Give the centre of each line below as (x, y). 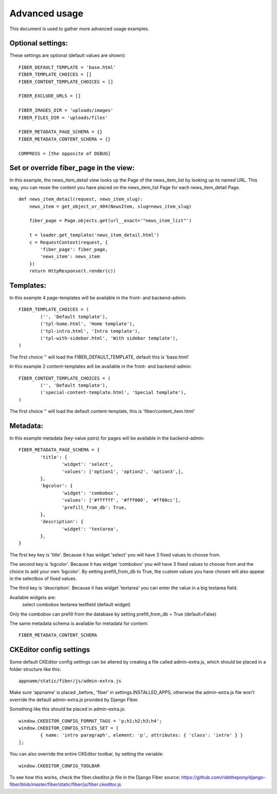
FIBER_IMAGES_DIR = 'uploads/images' (66, 111)
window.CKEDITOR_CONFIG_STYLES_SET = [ (69, 728)
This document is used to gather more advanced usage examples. (80, 29)
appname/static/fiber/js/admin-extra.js (70, 681)
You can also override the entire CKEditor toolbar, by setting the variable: (86, 754)
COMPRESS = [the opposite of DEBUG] (65, 153)
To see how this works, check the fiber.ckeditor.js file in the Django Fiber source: (95, 777)
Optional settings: (39, 43)
